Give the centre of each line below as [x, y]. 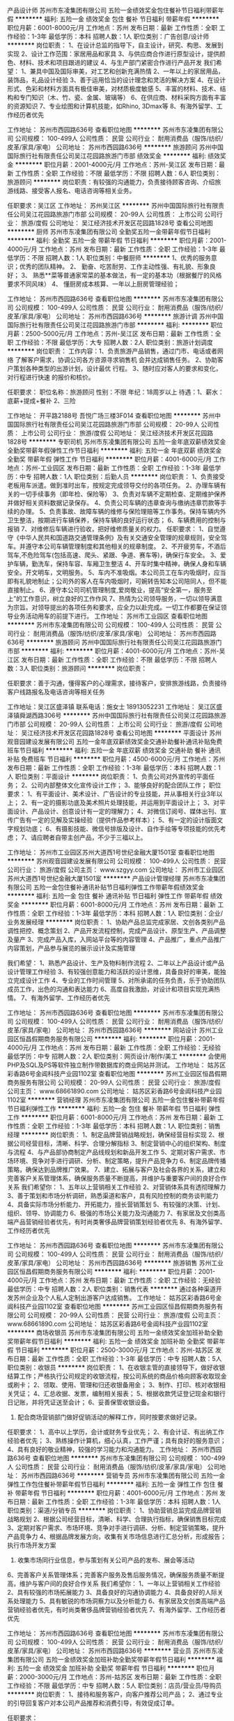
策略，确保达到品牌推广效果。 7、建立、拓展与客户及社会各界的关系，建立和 [117, 1169]
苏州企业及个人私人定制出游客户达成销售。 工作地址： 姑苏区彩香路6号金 [117, 1298]
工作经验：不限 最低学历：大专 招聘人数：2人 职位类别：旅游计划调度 [114, 342]
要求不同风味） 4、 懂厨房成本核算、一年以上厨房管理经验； [93, 284]
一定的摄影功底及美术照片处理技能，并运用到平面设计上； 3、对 [128, 803]
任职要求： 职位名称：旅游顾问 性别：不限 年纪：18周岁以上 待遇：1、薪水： [116, 392]
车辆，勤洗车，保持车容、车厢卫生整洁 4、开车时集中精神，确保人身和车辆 [119, 564]
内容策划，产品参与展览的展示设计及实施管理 [71, 948]
